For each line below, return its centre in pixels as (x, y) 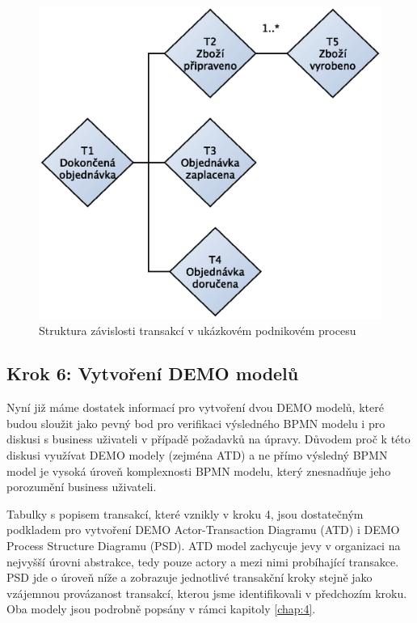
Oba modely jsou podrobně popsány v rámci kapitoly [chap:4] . (161, 609)
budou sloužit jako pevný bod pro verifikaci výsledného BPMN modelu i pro (196, 423)
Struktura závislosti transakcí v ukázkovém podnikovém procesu (198, 330)
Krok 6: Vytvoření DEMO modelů (153, 373)
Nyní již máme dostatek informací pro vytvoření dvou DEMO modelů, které (195, 407)
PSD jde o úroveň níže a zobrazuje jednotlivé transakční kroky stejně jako (190, 577)
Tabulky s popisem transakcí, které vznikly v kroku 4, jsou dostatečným (185, 513)
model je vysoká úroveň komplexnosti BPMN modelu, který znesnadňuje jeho (199, 470)
